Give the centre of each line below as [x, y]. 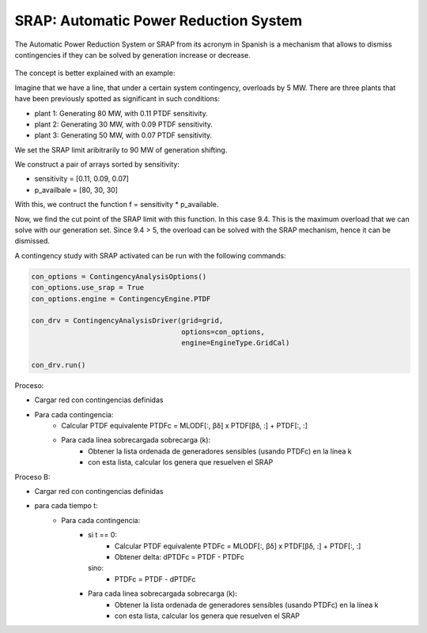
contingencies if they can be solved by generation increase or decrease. [132, 55]
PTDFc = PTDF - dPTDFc [155, 579]
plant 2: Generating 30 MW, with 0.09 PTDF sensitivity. [124, 124]
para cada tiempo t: [66, 506]
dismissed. [32, 241]
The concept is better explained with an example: [95, 73]
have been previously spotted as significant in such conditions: [117, 99]
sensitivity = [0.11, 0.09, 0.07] [82, 179]
